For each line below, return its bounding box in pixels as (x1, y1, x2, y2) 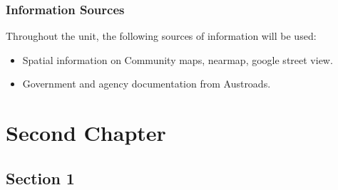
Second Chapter (6, 118, 166, 147)
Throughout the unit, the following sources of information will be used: (6, 28, 317, 43)
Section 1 (6, 167, 75, 189)
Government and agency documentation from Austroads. (22, 76, 271, 91)
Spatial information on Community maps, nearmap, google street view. (22, 52, 333, 67)
